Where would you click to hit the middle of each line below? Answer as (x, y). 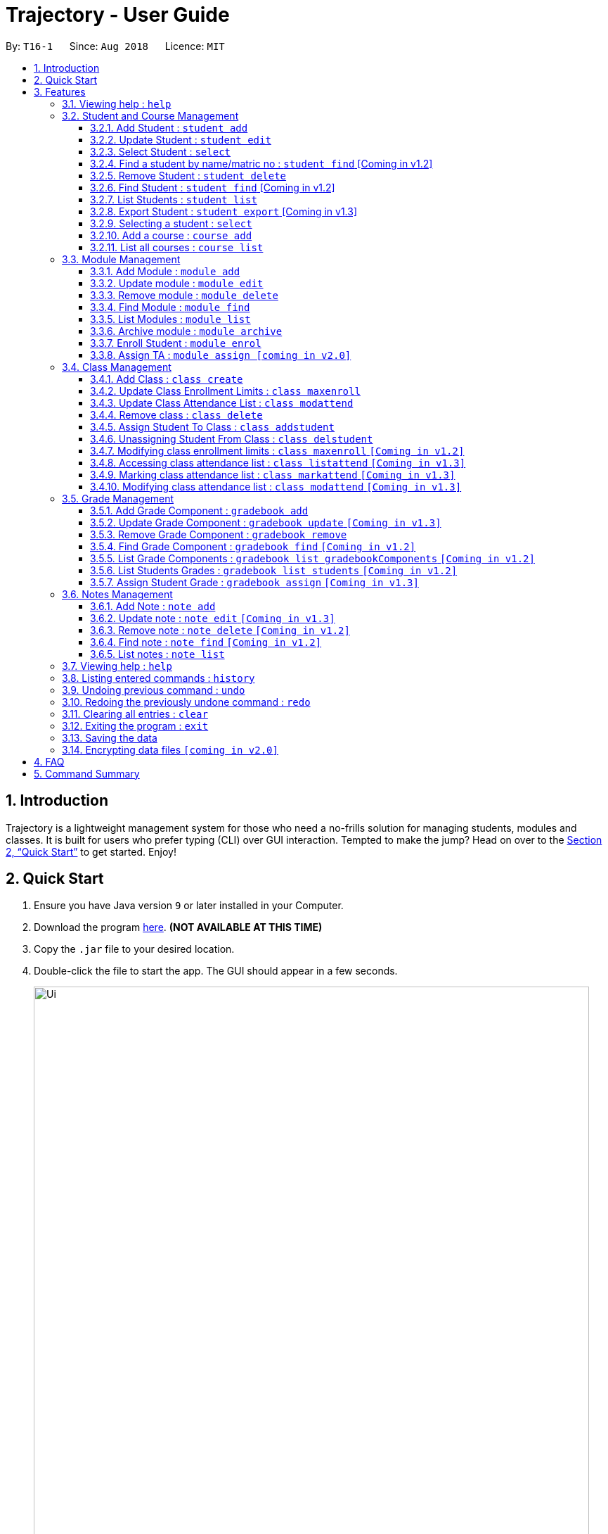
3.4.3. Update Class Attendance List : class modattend (222, 402)
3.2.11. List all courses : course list (177, 247)
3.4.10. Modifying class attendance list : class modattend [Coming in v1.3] (276, 486)
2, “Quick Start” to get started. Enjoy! (91, 851)
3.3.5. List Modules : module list (170, 319)
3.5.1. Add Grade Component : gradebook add (199, 510)
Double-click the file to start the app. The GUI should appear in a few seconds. (216, 971)
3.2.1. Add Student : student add (169, 127)
